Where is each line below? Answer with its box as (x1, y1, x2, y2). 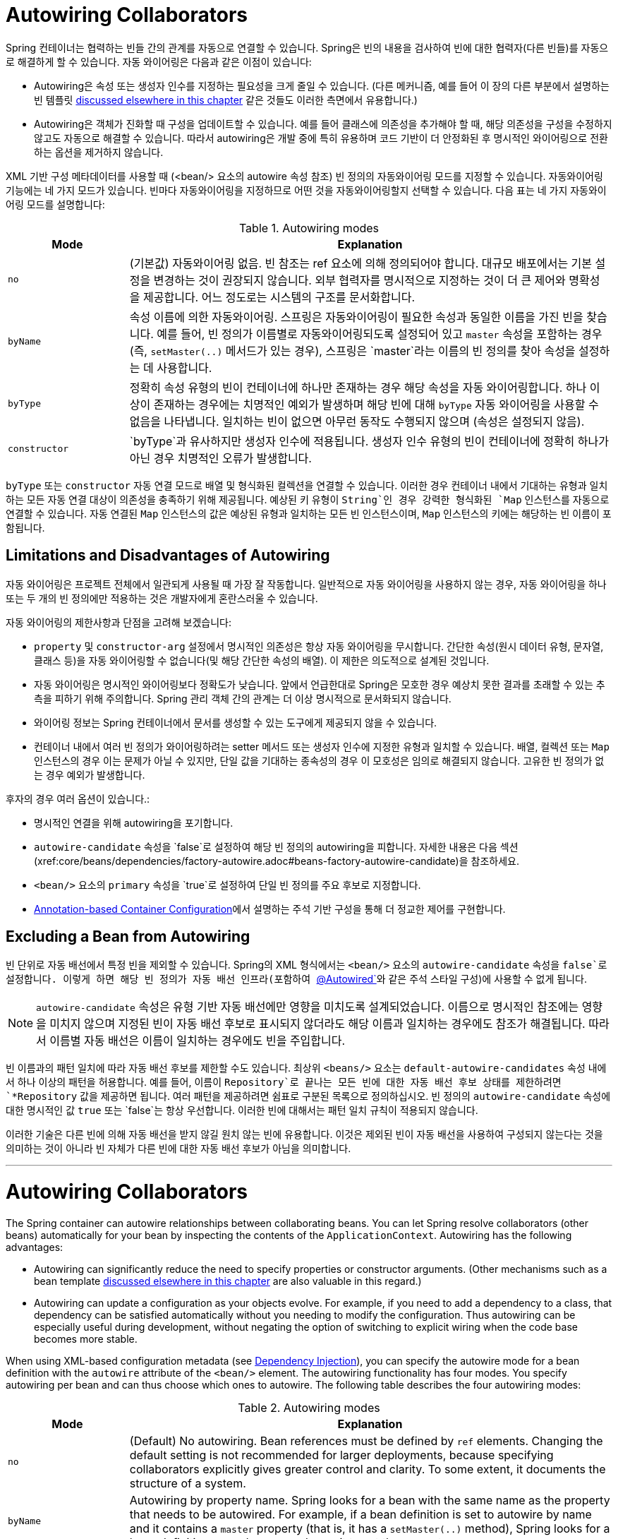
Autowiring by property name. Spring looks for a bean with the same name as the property (129, 1492, 610, 1507)
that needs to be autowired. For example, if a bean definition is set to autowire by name (129, 1507, 592, 1521)
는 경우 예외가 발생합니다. (34, 768, 145, 781)
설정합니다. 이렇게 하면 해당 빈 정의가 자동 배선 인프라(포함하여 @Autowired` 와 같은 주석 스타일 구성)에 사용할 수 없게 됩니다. (6, 973, 587, 986)
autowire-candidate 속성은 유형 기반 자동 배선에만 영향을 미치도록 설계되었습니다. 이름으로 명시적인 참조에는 (36, 1000, 579, 1014)
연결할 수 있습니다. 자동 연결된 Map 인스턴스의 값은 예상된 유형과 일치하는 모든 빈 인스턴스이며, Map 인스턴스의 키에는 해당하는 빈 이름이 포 (6, 507, 612, 520)
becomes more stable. (34, 1332, 138, 1345)
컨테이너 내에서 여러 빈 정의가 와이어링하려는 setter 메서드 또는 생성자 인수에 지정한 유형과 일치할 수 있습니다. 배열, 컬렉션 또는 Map (34, 740, 610, 753)
